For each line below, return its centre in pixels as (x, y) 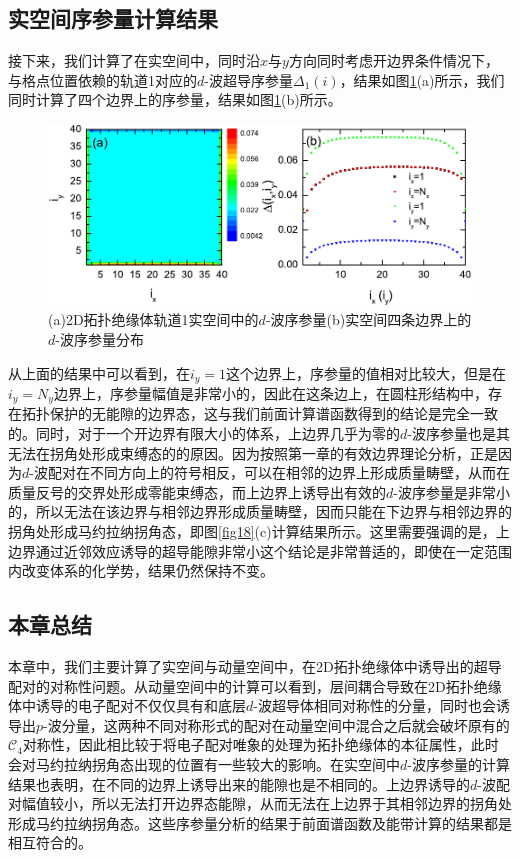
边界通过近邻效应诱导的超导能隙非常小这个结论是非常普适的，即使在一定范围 (260, 550)
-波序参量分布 (99, 338)
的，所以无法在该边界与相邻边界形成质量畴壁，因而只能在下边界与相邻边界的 (260, 511)
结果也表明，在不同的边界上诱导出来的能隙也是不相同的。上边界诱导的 (239, 783)
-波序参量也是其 (458, 433)
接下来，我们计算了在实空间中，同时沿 (134, 60)
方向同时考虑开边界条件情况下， (393, 60)
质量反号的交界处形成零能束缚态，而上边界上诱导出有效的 (197, 491)
